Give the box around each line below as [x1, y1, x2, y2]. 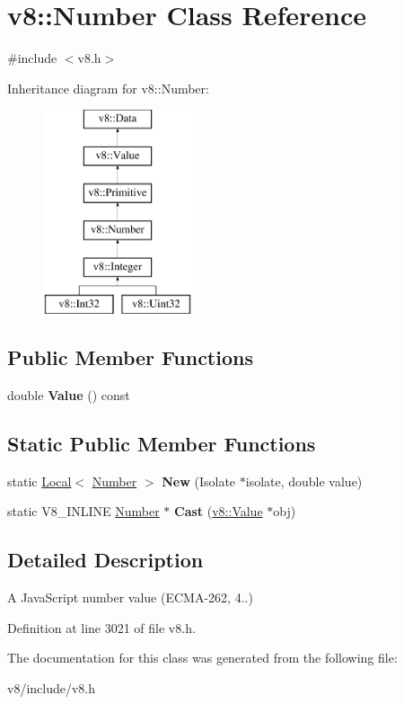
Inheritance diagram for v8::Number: [7, 78, 209, 97]
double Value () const [7, 385, 130, 404]
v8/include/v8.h [7, 678, 96, 697]
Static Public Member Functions [7, 429, 316, 457]
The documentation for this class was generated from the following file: [7, 648, 398, 667]
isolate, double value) [245, 471, 363, 490]
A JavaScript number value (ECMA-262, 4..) [7, 588, 253, 607]
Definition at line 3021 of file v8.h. [7, 618, 196, 637]
